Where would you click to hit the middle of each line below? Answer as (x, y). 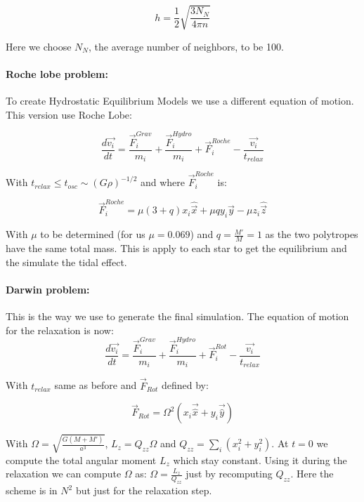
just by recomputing (229, 474)
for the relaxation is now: (60, 330)
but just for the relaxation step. (144, 490)
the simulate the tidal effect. (66, 262)
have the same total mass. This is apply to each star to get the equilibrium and (176, 248)
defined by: (185, 385)
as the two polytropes (312, 234)
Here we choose (39, 46)
